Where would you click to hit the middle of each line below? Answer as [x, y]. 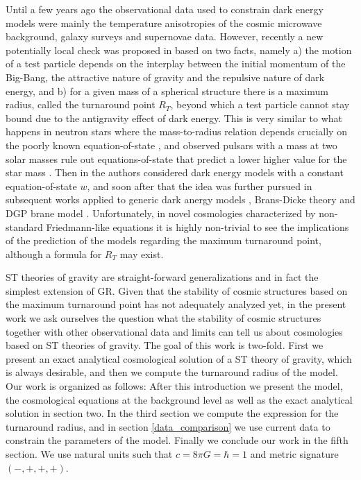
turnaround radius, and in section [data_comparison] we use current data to [168, 426]
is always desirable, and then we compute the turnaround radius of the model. [172, 372]
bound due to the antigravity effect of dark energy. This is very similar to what [174, 118]
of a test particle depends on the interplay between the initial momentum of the [176, 63]
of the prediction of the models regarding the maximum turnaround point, [163, 240]
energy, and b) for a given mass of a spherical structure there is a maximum [167, 91]
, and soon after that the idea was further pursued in [200, 186]
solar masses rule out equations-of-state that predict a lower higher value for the [176, 158]
